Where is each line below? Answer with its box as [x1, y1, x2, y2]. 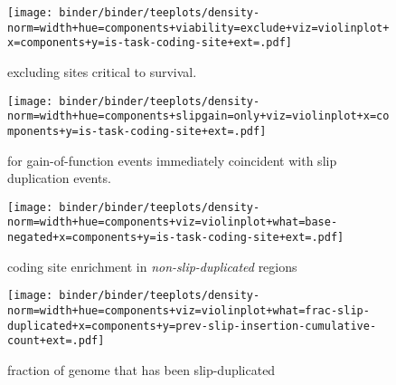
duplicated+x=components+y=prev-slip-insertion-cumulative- [7, 319, 377, 332]
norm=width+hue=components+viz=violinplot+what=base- [7, 216, 338, 229]
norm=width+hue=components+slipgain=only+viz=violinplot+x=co [7, 110, 390, 123]
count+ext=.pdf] [7, 334, 105, 348]
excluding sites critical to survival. [7, 62, 197, 81]
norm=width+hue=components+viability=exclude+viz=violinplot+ [7, 21, 390, 34]
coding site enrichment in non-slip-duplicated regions [7, 256, 297, 275]
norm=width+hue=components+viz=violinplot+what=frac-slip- [7, 303, 370, 317]
